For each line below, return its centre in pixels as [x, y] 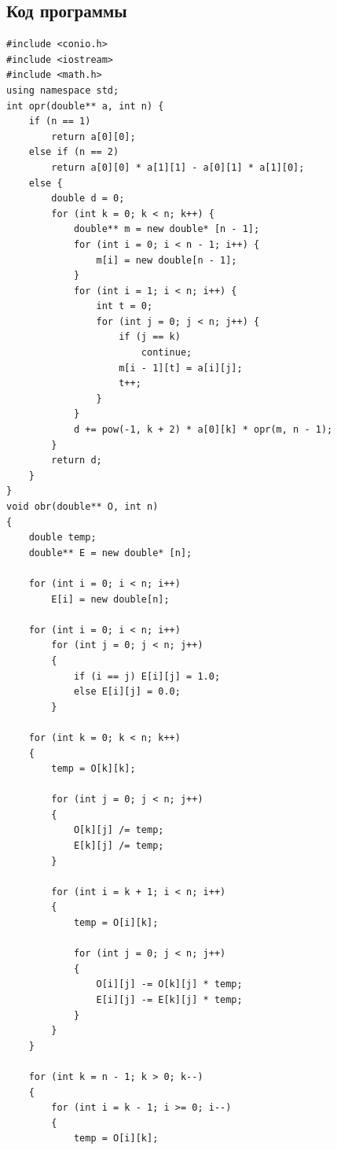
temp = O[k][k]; [93, 769]
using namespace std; [63, 90]
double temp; [62, 538]
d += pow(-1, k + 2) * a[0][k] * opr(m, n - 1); [203, 430]
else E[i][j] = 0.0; [127, 692]
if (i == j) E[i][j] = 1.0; [147, 676]
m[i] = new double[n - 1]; [167, 260]
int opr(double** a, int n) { [85, 106]
